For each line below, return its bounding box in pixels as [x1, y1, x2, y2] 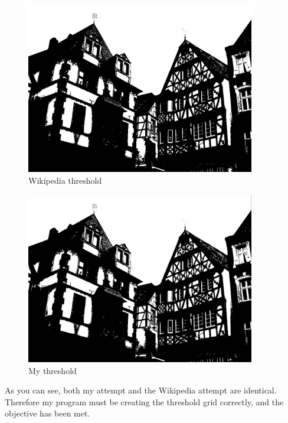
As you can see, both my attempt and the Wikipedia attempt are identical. [5, 384, 277, 396]
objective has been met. [5, 407, 90, 419]
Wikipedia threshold [28, 174, 102, 187]
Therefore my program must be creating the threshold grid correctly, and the [5, 395, 284, 408]
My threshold [28, 364, 77, 376]
